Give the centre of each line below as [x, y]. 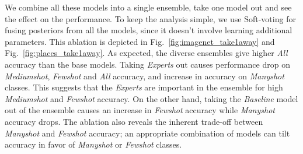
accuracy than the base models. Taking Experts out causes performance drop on [147, 64]
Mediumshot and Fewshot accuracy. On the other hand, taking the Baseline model [151, 98]
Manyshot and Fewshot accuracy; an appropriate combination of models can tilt [147, 133]
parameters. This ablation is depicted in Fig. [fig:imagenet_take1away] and [140, 41]
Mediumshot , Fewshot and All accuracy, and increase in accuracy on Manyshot [144, 76]
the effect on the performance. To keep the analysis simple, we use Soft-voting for [150, 18]
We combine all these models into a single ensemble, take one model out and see [148, 7]
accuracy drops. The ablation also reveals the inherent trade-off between [134, 121]
